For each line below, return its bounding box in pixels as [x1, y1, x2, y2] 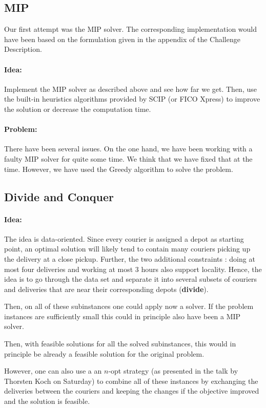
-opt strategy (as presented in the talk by [108, 365, 238, 376]
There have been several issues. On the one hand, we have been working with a [4, 143, 253, 154]
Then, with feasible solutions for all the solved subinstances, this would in [4, 338, 236, 349]
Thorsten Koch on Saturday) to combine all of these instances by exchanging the [4, 375, 258, 386]
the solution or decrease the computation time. [4, 103, 151, 114]
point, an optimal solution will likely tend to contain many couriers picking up [4, 243, 251, 254]
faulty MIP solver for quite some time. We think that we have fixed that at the [4, 153, 253, 164]
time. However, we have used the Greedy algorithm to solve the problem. [4, 163, 233, 174]
